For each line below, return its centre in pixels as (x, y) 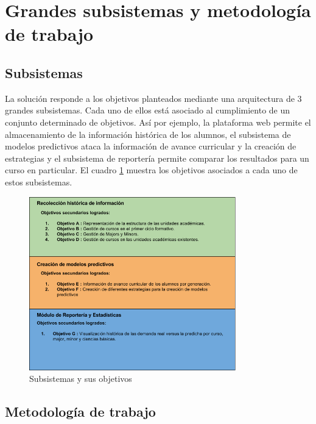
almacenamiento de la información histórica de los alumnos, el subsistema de (148, 134)
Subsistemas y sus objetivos (81, 379)
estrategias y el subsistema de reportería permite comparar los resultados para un (157, 158)
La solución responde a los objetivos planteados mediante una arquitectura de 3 (153, 98)
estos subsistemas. (39, 181)
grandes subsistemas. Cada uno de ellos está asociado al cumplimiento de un (148, 110)
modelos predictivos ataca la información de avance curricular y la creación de (151, 146)
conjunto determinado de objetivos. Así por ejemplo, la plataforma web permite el (158, 122)
